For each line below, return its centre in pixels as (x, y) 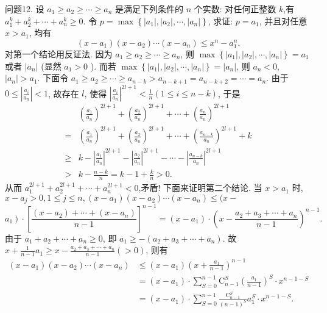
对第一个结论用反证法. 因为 (59, 53)
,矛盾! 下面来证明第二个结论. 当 (200, 188)
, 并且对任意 (283, 20)
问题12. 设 (25, 9)
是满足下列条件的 (149, 9)
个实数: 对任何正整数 (235, 9)
